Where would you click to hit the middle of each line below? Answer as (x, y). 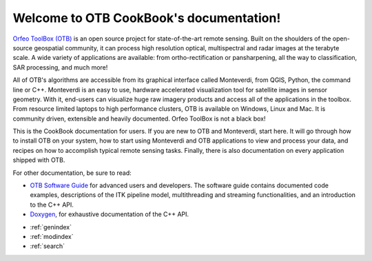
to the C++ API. (52, 205)
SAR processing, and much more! (60, 67)
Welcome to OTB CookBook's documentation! (147, 18)
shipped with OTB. (39, 160)
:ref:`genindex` (51, 227)
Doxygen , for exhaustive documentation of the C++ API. (110, 214)
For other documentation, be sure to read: (72, 173)
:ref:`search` (48, 246)
